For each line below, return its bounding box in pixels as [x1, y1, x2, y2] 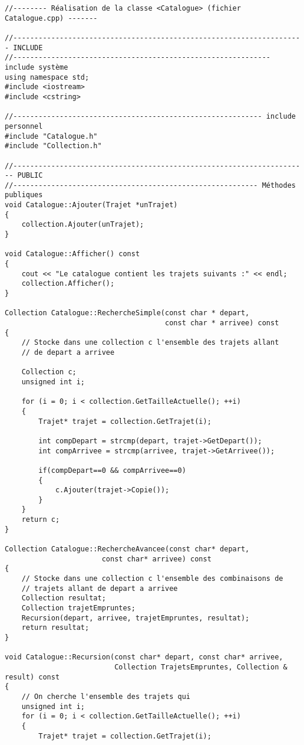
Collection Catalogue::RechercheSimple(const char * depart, [5, 309, 250, 318]
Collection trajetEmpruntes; [21, 604, 136, 613]
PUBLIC [17, 171, 43, 180]
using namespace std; [5, 73, 90, 81]
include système [5, 63, 68, 71]
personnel [5, 122, 43, 130]
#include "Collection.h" [5, 142, 102, 151]
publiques [5, 191, 43, 200]
